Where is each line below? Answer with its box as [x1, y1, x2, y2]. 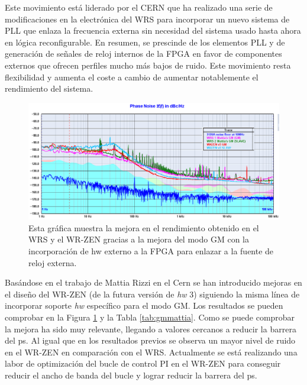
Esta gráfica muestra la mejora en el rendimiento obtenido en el [28, 221, 259, 234]
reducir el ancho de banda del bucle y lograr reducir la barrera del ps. [5, 368, 257, 381]
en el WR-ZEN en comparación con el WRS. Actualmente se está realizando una [5, 345, 298, 358]
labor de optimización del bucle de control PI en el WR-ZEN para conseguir [5, 357, 281, 370]
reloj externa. [28, 256, 77, 268]
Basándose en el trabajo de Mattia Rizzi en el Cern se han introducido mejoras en [5, 276, 302, 289]
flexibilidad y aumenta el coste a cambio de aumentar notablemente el [5, 70, 258, 83]
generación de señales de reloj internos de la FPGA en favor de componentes [5, 47, 282, 60]
